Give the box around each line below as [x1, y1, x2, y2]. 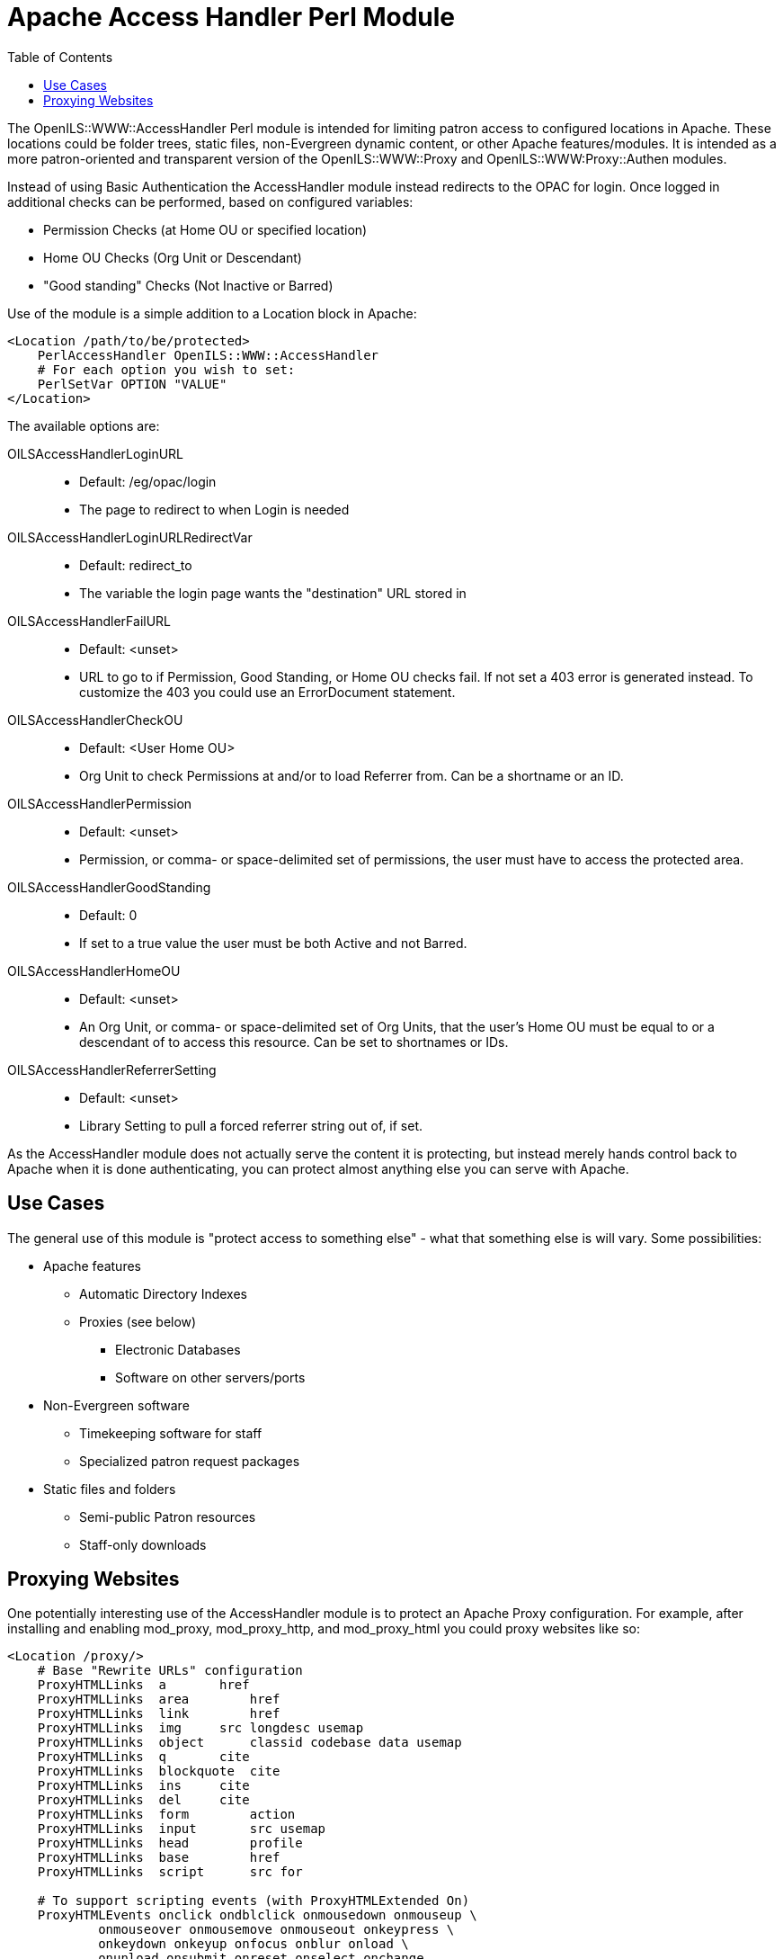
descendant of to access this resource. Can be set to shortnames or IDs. [79, 1033, 509, 1050]
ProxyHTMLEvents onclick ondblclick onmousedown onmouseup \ [37, 1908, 477, 1923]
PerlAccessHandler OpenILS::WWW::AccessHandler [37, 347, 379, 362]
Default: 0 [79, 907, 138, 923]
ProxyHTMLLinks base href [37, 1850, 280, 1865]
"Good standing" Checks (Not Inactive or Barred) [43, 277, 334, 293]
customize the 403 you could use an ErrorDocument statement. [79, 684, 456, 700]
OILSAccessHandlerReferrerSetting [7, 1061, 217, 1078]
